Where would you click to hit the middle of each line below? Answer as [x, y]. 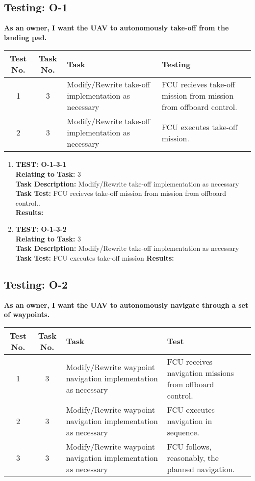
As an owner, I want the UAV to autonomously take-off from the [116, 28]
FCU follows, [189, 446]
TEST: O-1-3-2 [41, 228]
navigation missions [200, 373]
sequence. [183, 432]
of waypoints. [27, 314]
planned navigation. [201, 469]
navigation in [190, 421]
